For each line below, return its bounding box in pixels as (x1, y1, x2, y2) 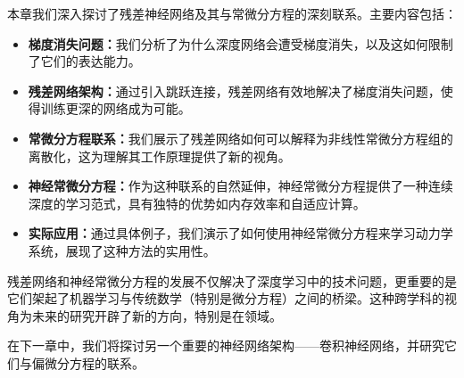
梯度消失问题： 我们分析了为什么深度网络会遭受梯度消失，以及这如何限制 (28, 34, 453, 53)
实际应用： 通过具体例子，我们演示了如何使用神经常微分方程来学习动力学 (28, 224, 453, 242)
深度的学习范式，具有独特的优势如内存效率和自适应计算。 (28, 193, 366, 212)
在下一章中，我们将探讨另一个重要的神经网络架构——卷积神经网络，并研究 (7, 336, 444, 355)
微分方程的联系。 (44, 353, 145, 372)
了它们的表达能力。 (28, 52, 141, 70)
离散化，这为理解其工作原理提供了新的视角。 (28, 146, 291, 165)
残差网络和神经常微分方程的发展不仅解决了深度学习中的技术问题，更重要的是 (7, 271, 457, 290)
